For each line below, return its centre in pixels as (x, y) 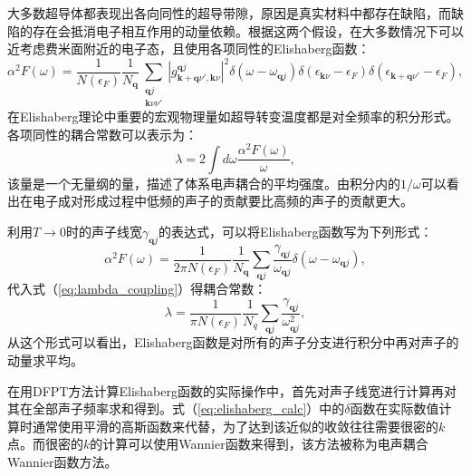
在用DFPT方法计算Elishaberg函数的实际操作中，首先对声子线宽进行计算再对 (232, 390)
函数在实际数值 (394, 408)
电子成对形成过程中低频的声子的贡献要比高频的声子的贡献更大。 (222, 201)
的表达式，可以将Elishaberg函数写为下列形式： (295, 231)
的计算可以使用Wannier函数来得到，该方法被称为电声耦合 (259, 444)
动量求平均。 (45, 360)
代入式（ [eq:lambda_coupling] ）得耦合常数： (137, 289)
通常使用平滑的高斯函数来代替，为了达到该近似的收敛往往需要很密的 (235, 426)
